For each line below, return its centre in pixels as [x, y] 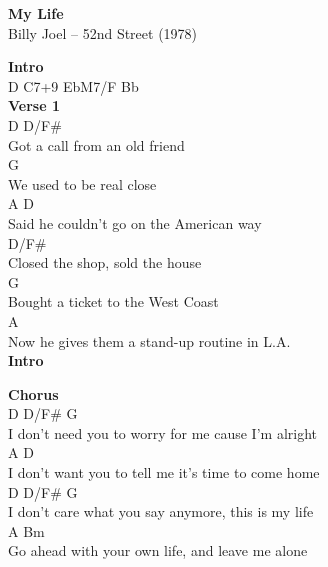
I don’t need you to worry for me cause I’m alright [162, 432]
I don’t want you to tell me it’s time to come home [164, 472]
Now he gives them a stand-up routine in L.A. [149, 340]
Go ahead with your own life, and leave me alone [158, 550]
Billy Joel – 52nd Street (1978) [103, 32]
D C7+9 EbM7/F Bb [73, 85]
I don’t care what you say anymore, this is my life [161, 511]
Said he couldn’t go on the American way [135, 222]
